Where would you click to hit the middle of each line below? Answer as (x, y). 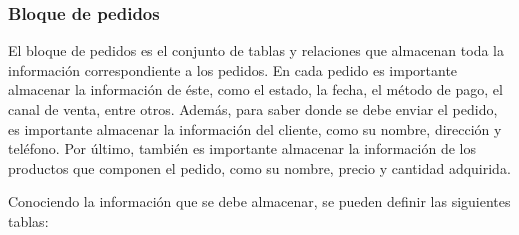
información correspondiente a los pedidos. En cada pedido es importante (233, 69)
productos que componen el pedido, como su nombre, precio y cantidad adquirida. (259, 167)
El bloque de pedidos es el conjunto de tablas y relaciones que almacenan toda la (256, 50)
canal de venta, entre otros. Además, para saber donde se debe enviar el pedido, (253, 109)
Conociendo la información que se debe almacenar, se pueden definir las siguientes (259, 201)
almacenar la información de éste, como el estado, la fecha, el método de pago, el (255, 89)
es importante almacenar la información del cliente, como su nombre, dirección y (255, 128)
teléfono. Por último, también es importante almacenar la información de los (242, 148)
